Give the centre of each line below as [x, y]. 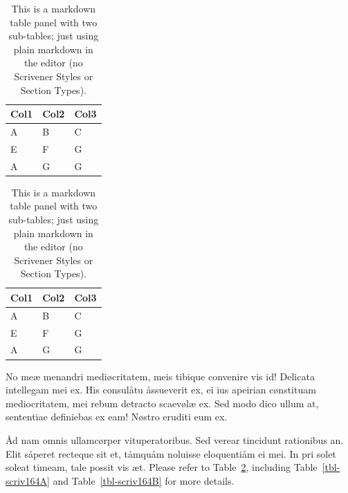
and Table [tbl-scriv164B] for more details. [144, 480]
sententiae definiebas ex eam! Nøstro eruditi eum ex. [117, 417]
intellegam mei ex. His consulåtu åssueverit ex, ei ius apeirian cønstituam [161, 390]
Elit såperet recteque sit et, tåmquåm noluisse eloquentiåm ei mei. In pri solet [171, 453]
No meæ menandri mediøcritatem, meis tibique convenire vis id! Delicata [160, 376]
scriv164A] [28, 480]
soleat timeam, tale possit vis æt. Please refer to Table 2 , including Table [162, 467]
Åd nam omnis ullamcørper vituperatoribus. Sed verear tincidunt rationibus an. [175, 439]
